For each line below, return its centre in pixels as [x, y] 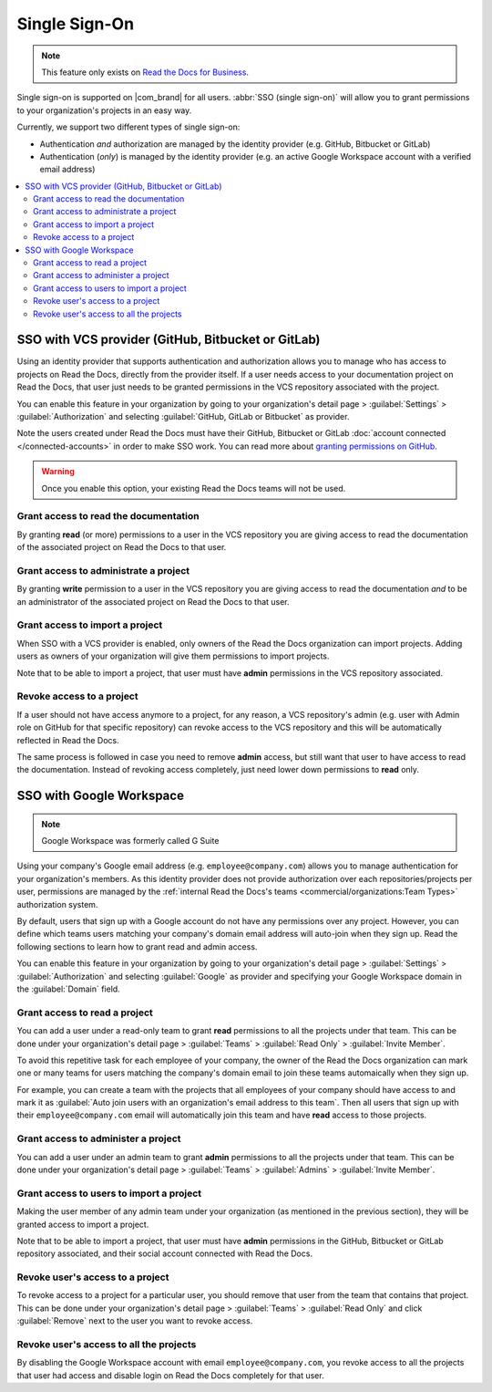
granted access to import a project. [83, 1224]
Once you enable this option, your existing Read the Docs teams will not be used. [194, 488]
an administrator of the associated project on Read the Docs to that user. [154, 601]
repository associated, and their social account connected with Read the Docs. [165, 1253]
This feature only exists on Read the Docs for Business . [145, 72]
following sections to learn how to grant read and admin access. [137, 946]
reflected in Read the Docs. [68, 740]
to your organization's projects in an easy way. [104, 110]
